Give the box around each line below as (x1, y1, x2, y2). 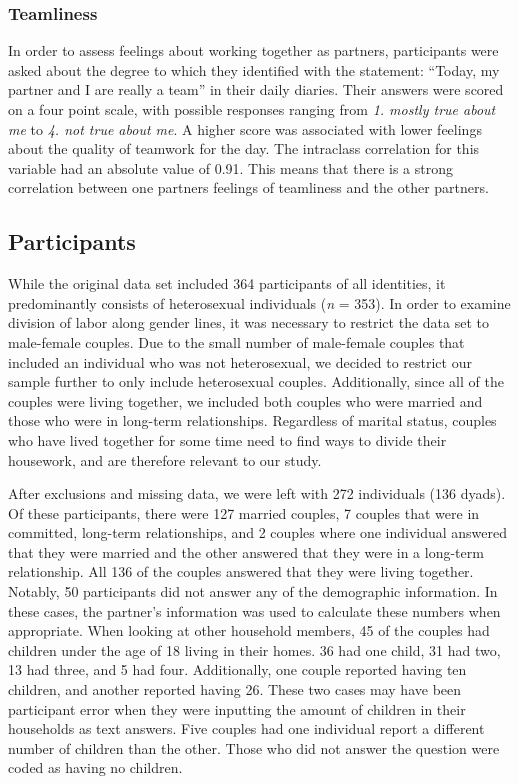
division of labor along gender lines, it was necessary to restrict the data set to (8, 312, 489, 333)
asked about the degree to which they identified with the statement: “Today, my (8, 59, 500, 80)
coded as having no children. (8, 757, 183, 778)
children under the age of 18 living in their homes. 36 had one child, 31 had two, (8, 639, 501, 660)
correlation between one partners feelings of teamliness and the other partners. (8, 177, 489, 198)
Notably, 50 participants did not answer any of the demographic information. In (8, 581, 498, 602)
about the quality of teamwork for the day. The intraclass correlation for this (8, 138, 480, 159)
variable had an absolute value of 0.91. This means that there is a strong (8, 157, 453, 178)
